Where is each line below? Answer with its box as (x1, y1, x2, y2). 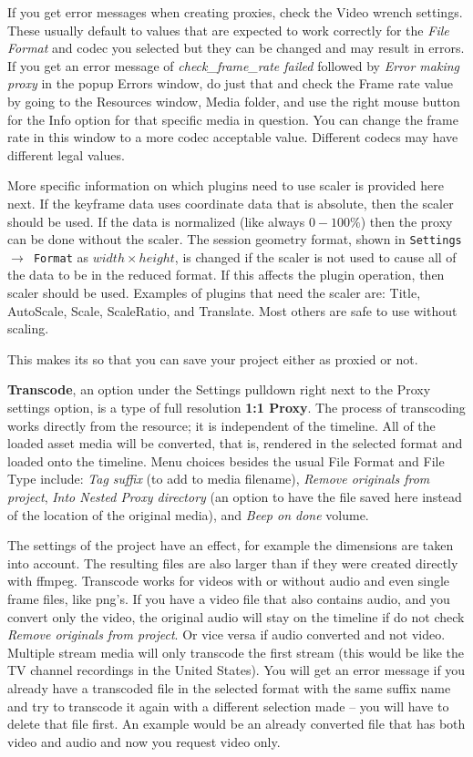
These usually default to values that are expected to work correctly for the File (7, 20, 449, 39)
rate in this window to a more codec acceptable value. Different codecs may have (7, 128, 458, 147)
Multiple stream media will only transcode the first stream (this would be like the (7, 642, 465, 661)
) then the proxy (360, 211, 453, 230)
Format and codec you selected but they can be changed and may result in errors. (7, 38, 465, 57)
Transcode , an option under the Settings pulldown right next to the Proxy (7, 380, 431, 399)
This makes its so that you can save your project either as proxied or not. (7, 349, 418, 368)
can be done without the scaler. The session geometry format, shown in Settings (7, 230, 462, 249)
